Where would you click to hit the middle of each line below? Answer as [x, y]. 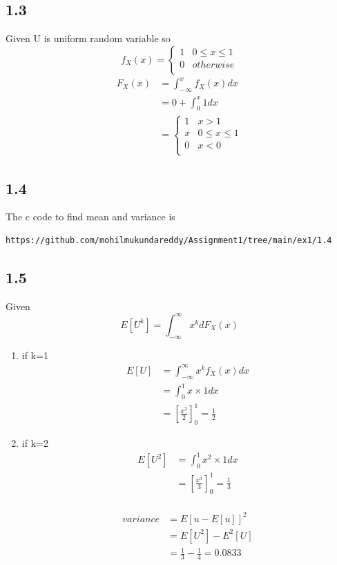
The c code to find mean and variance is [90, 217]
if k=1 [35, 355]
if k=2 [35, 443]
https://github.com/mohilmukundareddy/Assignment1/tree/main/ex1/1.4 [169, 240]
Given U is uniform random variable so [88, 38]
